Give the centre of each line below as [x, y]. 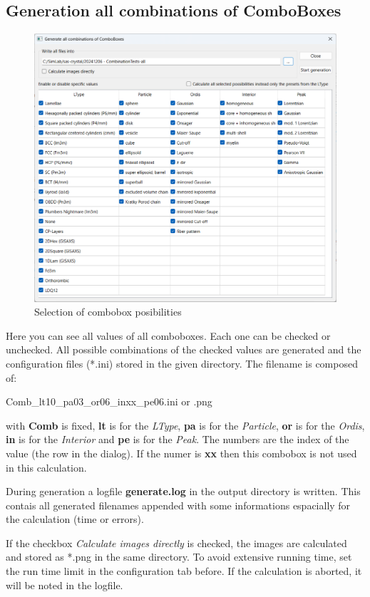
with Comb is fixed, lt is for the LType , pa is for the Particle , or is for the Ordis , [185, 425]
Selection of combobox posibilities [108, 312]
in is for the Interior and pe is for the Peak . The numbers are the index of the [178, 439]
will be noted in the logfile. [65, 585]
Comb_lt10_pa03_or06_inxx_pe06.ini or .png [109, 401]
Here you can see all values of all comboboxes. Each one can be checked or [168, 335]
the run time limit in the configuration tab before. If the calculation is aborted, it [184, 571]
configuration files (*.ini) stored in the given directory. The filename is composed [182, 363]
